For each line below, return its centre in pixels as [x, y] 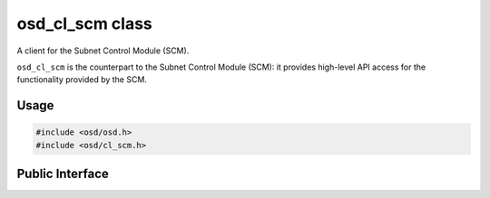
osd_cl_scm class [85, 24]
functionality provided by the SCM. [82, 80]
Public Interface [63, 174]
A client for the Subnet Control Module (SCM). [103, 51]
